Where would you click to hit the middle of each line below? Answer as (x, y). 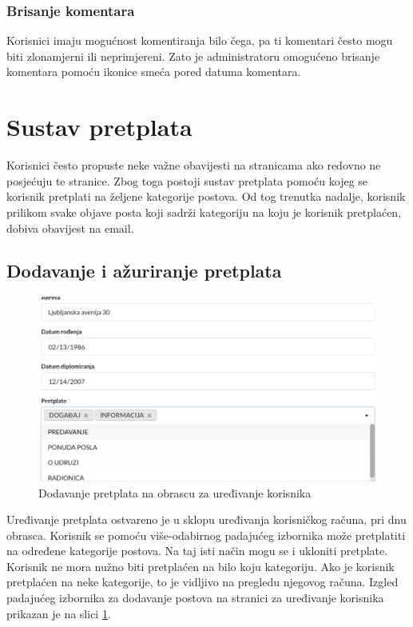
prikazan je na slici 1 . (59, 613)
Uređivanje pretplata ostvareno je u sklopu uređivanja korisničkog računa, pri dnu (206, 519)
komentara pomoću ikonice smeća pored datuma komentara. (154, 72)
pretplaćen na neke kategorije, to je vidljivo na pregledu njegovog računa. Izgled (203, 582)
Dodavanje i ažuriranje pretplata (144, 271)
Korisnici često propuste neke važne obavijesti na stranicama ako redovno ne (194, 165)
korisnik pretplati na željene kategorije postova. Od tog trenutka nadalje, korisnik (206, 196)
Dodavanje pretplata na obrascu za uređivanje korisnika (175, 492)
